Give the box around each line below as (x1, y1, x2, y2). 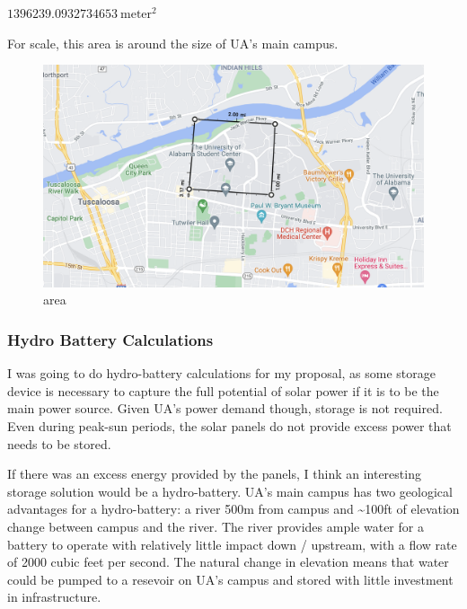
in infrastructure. (7, 587, 101, 606)
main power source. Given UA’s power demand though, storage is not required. (7, 399, 443, 418)
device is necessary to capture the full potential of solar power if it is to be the (7, 381, 439, 400)
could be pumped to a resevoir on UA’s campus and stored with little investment (7, 569, 454, 588)
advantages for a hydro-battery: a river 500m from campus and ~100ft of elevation (7, 499, 460, 518)
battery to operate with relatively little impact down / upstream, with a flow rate (7, 534, 457, 553)
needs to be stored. (7, 434, 111, 453)
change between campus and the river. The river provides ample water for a (7, 516, 424, 535)
